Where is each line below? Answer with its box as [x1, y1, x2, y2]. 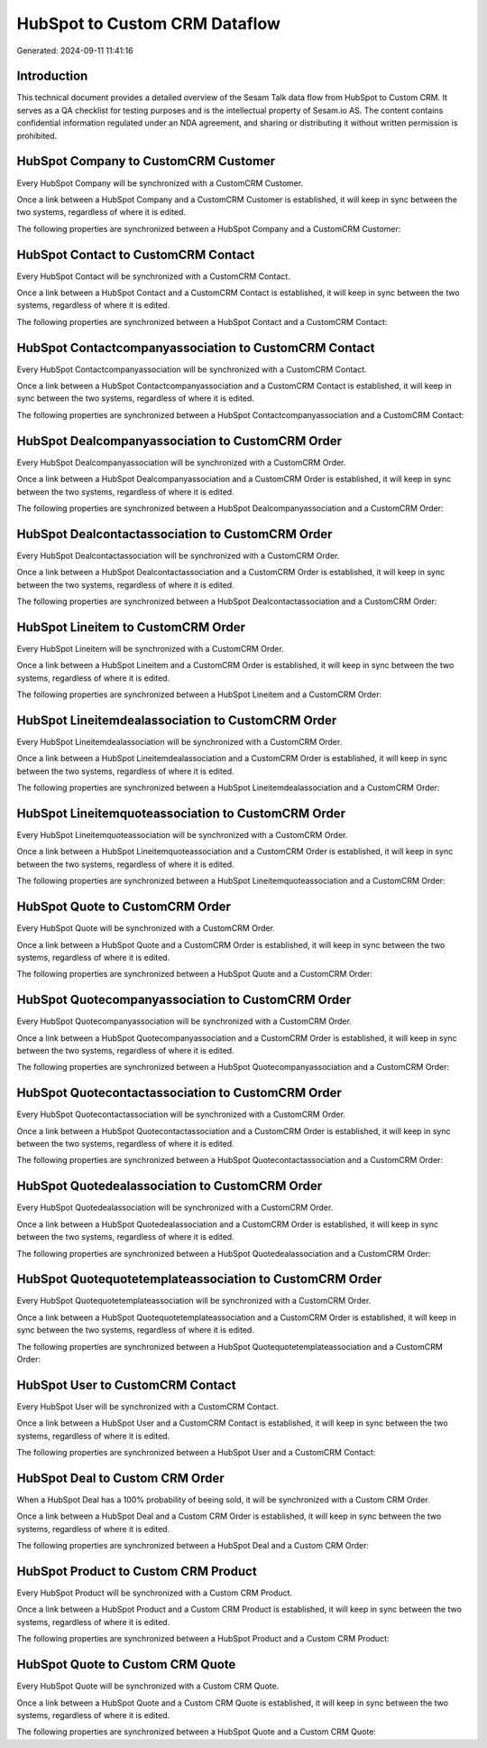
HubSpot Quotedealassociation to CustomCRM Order [16, 1178, 323, 1194]
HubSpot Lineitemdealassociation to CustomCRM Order [16, 712, 337, 728]
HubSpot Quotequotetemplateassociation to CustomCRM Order [16, 1271, 382, 1287]
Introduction [16, 69, 88, 84]
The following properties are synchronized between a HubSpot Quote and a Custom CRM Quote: [16, 1726, 376, 1737]
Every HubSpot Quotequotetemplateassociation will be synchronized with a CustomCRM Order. [16, 1296, 372, 1306]
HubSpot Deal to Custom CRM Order [16, 1470, 225, 1485]
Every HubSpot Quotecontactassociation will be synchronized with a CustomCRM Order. [16, 1109, 346, 1120]
